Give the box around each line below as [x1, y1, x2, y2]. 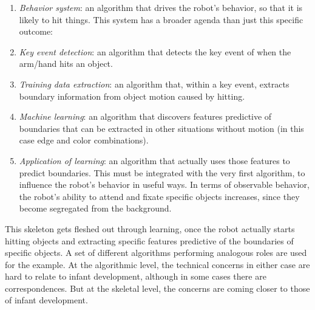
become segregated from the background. [19, 202, 172, 215]
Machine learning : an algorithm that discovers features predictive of [19, 110, 272, 123]
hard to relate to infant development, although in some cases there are [5, 270, 266, 283]
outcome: [19, 25, 53, 38]
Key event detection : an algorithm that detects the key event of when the [19, 45, 291, 58]
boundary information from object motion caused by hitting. [19, 89, 245, 102]
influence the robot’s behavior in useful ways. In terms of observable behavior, [19, 178, 310, 191]
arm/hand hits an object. [19, 57, 113, 70]
